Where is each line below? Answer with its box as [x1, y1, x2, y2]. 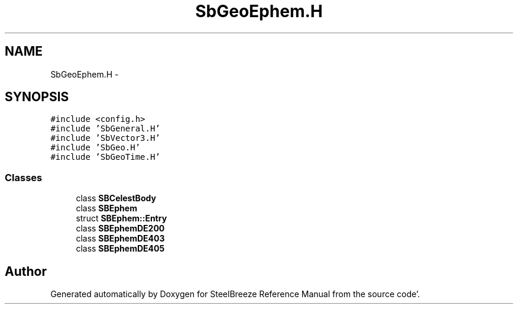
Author [5, 263, 47, 279]
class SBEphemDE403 [76, 233, 165, 244]
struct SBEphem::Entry [76, 213, 167, 224]
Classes [5, 171, 43, 184]
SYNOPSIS [5, 89, 69, 105]
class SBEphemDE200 [76, 223, 165, 234]
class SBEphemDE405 [76, 243, 165, 254]
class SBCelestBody [76, 193, 156, 204]
